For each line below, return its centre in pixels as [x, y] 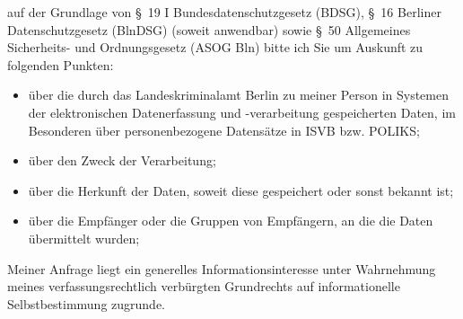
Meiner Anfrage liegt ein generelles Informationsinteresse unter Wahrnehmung [222, 268]
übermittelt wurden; [84, 238]
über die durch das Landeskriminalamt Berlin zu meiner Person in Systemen [238, 95]
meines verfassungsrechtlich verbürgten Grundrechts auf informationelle [204, 286]
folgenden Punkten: [61, 64]
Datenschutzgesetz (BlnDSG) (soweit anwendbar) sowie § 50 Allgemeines [209, 29]
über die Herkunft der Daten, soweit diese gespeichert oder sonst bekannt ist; [241, 190]
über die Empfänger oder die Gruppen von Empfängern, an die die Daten [231, 221]
